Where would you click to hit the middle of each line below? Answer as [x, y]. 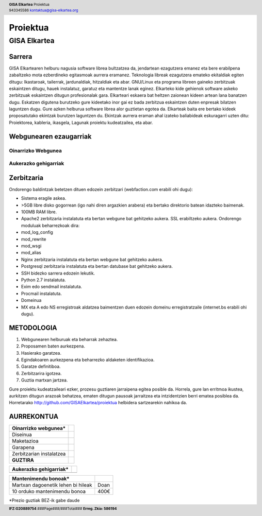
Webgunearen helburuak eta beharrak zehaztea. [70, 339]
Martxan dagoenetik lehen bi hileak [52, 485]
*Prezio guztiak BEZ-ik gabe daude [44, 500]
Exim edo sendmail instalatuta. [52, 287]
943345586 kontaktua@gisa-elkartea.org [44, 10]
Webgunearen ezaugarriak [50, 136]
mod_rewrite [33, 239]
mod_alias [31, 253]
